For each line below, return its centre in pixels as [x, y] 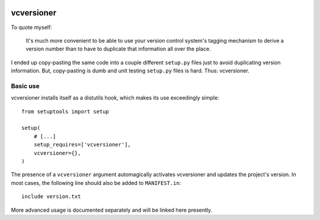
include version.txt [51, 197]
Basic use [25, 86]
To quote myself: [32, 27]
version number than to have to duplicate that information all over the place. [118, 49]
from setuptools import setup [65, 111]
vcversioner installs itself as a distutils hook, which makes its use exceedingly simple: [115, 98]
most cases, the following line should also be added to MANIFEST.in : [96, 183]
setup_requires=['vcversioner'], [82, 145]
